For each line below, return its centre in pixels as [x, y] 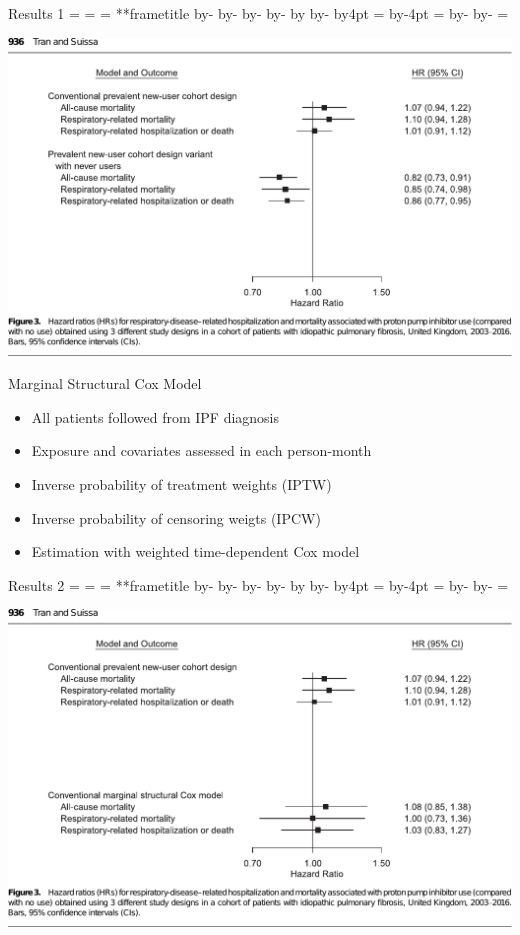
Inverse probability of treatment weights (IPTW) [181, 483]
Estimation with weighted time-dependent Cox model [195, 551]
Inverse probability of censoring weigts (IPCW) [176, 517]
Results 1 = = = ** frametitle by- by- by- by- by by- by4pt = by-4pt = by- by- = [258, 13]
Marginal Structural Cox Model [105, 383]
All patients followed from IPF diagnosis [155, 416]
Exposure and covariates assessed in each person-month [201, 450]
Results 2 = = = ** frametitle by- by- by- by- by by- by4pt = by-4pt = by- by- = [258, 584]
